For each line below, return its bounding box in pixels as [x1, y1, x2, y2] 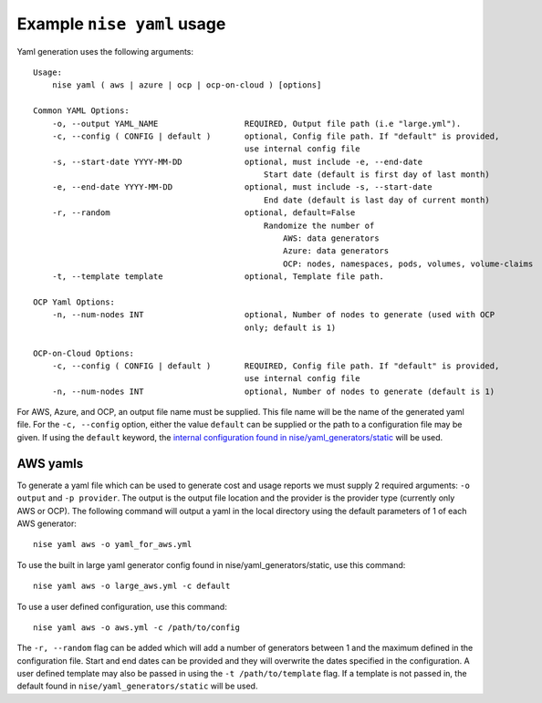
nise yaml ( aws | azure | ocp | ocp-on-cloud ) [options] [51, 80, 322, 90]
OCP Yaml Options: [33, 296, 116, 307]
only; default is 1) [244, 322, 337, 333]
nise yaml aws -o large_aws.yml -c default [33, 581, 231, 592]
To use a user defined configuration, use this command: [16, 601, 227, 612]
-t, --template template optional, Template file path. [51, 272, 385, 282]
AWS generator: [16, 518, 78, 529]
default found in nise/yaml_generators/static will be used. [16, 680, 258, 692]
